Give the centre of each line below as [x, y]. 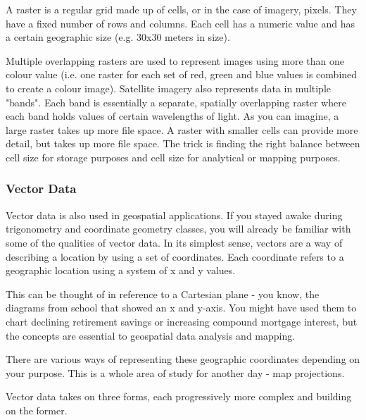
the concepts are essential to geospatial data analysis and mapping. [151, 335]
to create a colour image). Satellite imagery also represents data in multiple [168, 88]
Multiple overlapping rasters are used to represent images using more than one [175, 60]
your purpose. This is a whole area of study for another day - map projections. [175, 372]
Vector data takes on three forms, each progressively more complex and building [179, 396]
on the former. [37, 410]
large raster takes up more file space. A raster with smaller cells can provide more [182, 129]
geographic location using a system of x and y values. [121, 270]
